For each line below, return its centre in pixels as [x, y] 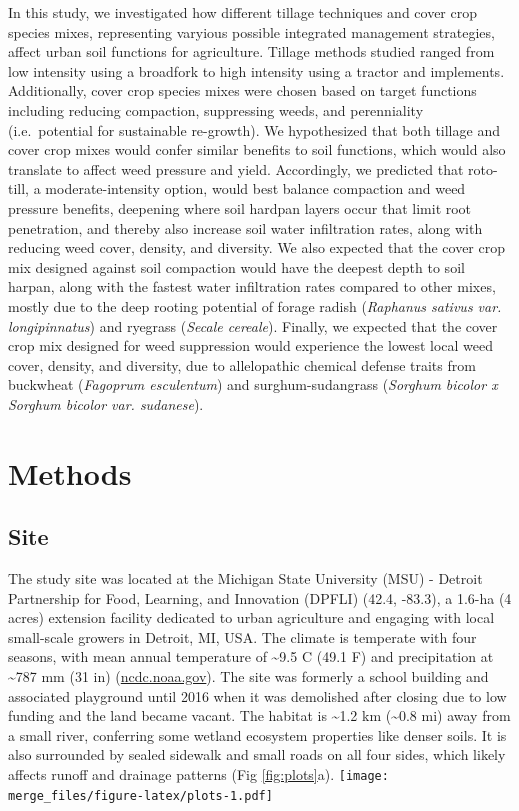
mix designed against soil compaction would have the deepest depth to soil [236, 266]
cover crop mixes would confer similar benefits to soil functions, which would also [257, 149]
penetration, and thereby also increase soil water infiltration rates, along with [245, 227]
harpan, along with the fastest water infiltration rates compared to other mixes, [252, 286]
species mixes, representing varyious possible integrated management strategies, [251, 31]
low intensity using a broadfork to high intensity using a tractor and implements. [256, 70]
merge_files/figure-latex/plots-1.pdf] [140, 795]
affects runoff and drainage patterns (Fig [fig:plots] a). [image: [198, 773]
